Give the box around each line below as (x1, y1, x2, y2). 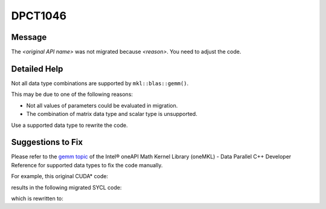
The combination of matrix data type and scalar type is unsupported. (26, 111, 197, 118)
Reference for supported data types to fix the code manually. (11, 161, 163, 169)
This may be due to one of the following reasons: (11, 91, 133, 98)
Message (11, 32, 47, 42)
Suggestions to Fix (11, 137, 83, 147)
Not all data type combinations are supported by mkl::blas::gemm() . (11, 79, 189, 87)
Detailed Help (11, 63, 63, 74)
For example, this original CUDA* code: (11, 173, 109, 180)
